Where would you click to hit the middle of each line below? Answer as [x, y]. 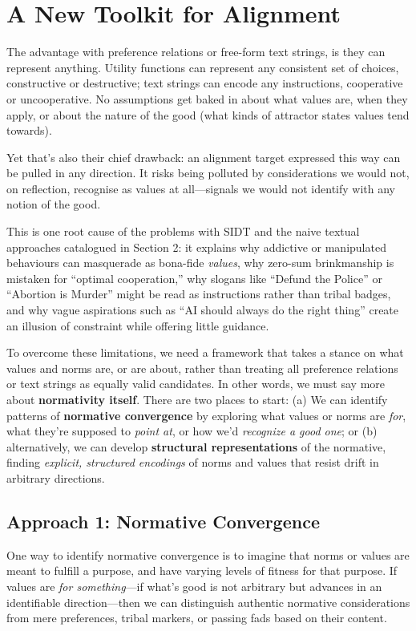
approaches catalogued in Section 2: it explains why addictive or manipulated [196, 247]
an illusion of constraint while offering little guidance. [138, 325]
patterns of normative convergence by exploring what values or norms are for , [206, 415]
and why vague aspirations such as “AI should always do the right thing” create [203, 310]
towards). [29, 130]
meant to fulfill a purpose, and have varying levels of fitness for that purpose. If [202, 570]
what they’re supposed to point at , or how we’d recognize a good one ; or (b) [192, 431]
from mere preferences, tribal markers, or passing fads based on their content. [197, 618]
